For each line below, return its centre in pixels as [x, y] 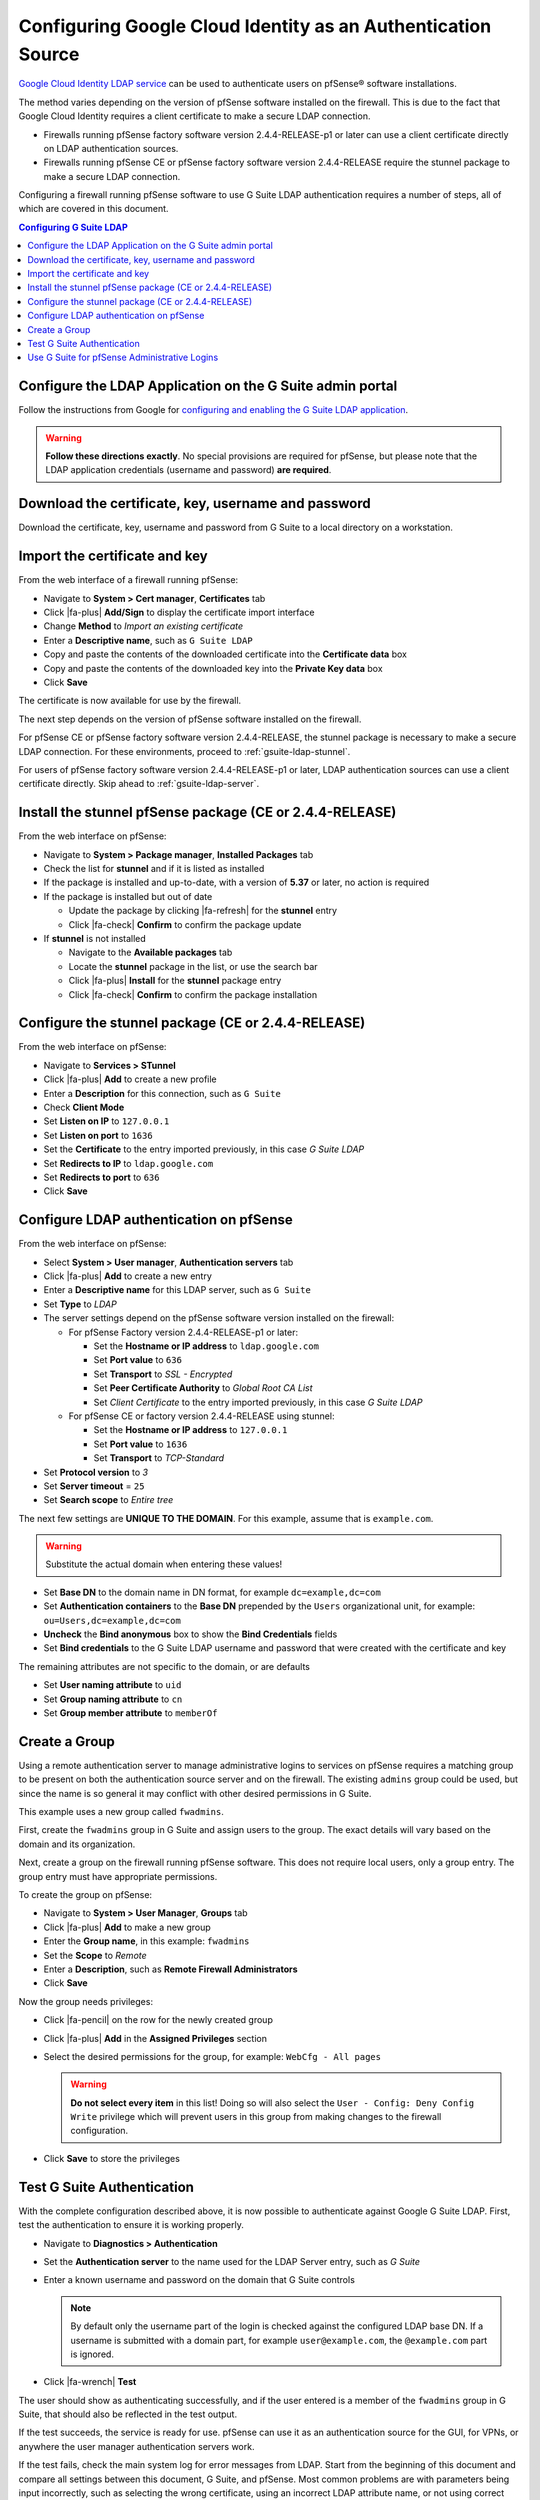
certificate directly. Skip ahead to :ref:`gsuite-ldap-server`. [139, 784]
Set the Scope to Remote [95, 1955]
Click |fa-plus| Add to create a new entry [127, 1276]
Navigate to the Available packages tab [150, 952]
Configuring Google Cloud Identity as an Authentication [255, 26]
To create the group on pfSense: [85, 1895]
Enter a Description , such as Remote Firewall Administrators [171, 1969]
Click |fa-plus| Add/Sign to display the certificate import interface [179, 612]
